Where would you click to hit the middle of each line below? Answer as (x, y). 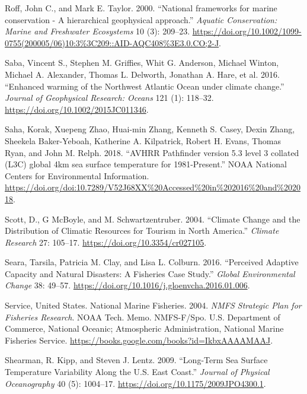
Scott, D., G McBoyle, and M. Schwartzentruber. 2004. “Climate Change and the (153, 219)
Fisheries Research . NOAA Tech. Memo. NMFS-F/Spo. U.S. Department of (143, 317)
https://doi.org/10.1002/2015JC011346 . (77, 109)
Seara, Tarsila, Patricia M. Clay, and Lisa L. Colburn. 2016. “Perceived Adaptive (152, 262)
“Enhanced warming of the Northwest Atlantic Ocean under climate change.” (145, 86)
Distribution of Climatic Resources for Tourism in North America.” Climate (142, 231)
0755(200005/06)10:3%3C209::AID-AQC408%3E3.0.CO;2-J (112, 42)
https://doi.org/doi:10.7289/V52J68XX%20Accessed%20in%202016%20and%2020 (153, 187)
